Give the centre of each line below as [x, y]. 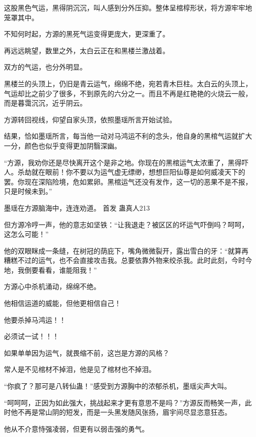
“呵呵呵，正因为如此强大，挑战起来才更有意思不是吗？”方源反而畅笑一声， [125, 402]
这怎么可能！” [26, 234]
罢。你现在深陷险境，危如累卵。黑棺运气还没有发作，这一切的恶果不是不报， [128, 181]
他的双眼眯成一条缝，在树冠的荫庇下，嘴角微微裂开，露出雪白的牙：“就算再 [126, 250]
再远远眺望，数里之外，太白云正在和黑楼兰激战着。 [87, 50]
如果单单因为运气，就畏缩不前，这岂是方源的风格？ [87, 352]
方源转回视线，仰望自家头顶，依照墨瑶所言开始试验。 [90, 119]
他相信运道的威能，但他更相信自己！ [63, 303]
